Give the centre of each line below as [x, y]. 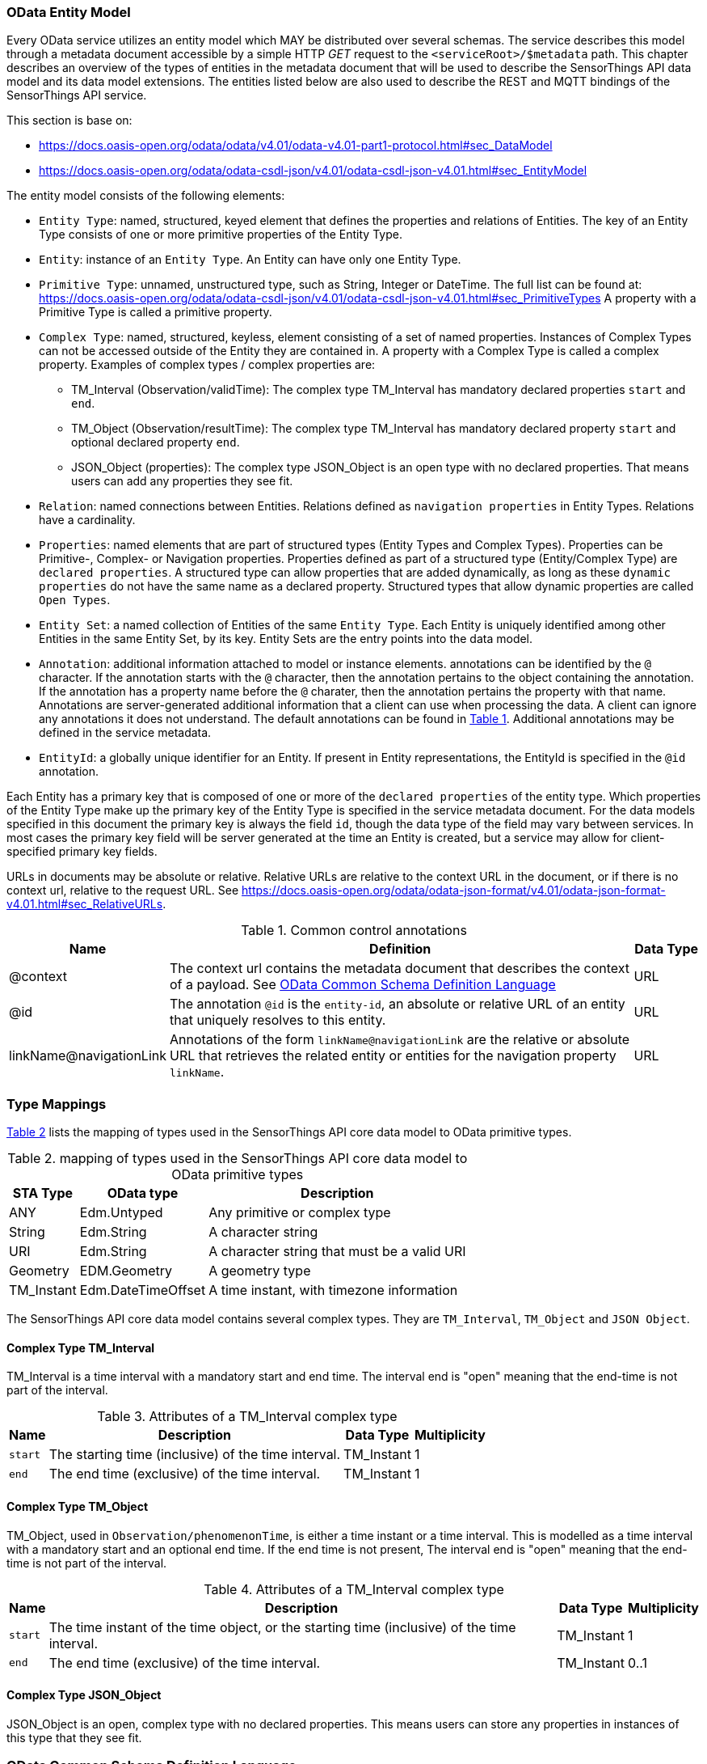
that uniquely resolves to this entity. [278, 1020]
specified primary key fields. [82, 852]
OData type [143, 1193]
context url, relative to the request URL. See [123, 890]
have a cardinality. [87, 520]
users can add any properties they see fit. [182, 481]
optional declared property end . [156, 442]
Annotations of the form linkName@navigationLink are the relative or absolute [400, 1040]
